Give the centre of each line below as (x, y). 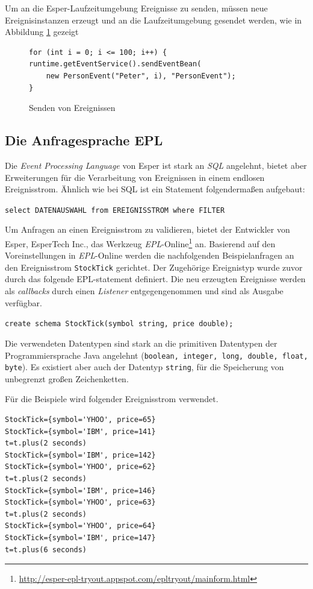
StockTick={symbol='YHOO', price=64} (80, 526)
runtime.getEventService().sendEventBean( (115, 64)
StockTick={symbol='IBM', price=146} (80, 490)
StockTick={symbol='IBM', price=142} (80, 455)
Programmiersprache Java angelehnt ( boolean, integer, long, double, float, (156, 355)
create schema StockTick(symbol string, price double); (119, 324)
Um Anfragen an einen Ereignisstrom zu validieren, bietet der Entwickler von (147, 229)
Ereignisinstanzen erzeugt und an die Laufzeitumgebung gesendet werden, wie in (153, 20)
